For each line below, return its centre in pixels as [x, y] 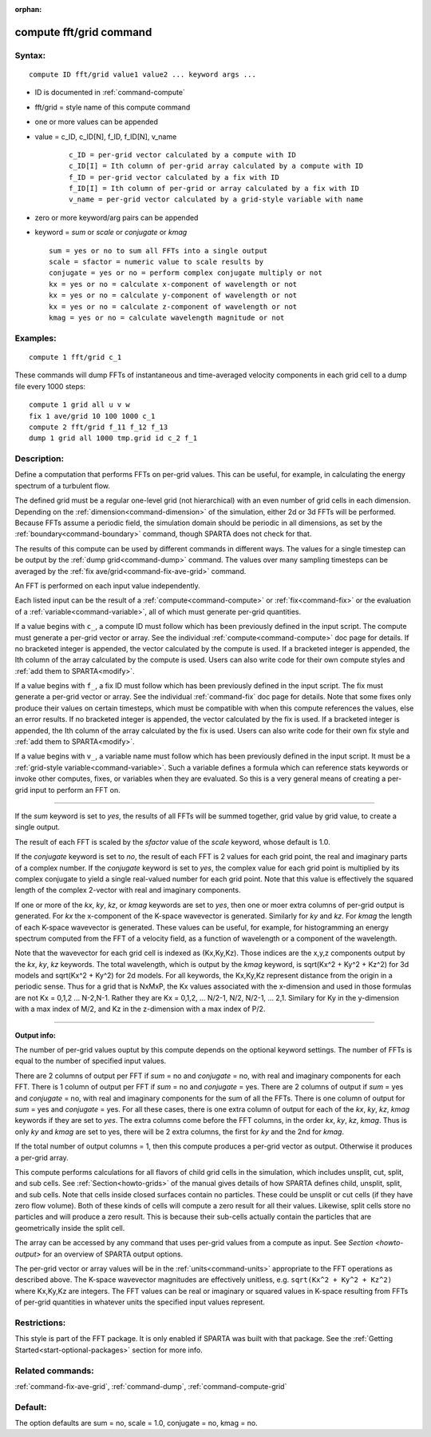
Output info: [35, 1035]
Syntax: [30, 55]
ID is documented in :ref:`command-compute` [110, 93]
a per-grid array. [42, 1157]
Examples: [36, 338]
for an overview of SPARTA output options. [113, 1254]
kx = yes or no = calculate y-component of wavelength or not [173, 295]
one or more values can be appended [97, 122]
